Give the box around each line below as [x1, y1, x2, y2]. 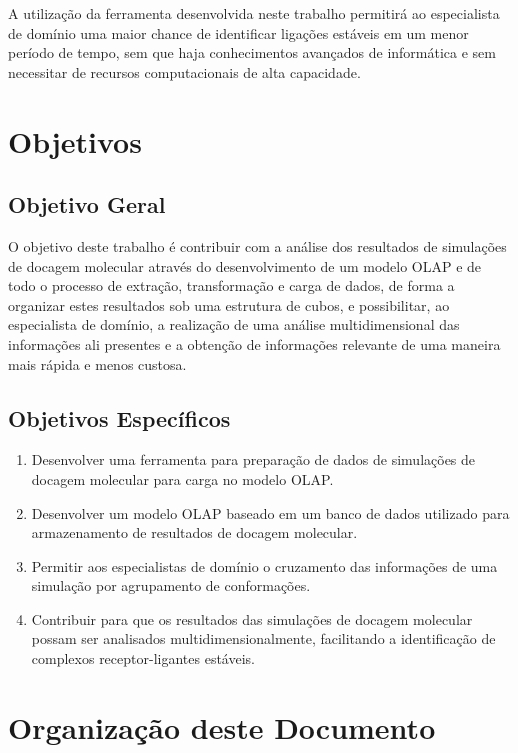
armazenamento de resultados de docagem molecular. [31, 522, 358, 543]
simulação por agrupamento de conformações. [31, 575, 311, 596]
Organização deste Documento [8, 706, 436, 747]
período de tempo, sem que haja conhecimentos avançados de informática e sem [8, 42, 496, 63]
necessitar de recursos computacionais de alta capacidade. [8, 61, 361, 82]
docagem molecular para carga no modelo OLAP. [31, 468, 334, 489]
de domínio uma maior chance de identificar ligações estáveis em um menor [8, 22, 469, 43]
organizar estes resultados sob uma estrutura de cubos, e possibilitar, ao [8, 294, 450, 315]
